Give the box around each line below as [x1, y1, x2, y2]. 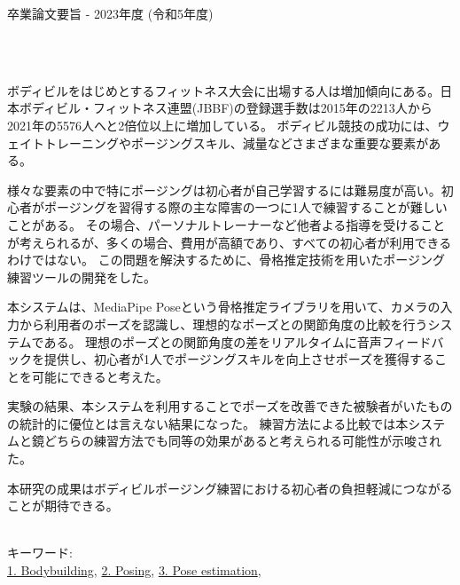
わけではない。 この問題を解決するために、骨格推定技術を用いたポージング [7, 250, 445, 269]
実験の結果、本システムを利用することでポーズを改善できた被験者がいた [7, 397, 428, 415]
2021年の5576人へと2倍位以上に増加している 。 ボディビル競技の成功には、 [7, 115, 438, 134]
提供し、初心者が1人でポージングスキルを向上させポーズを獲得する [43, 350, 435, 368]
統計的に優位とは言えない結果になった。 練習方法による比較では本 [19, 414, 409, 432]
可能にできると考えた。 [31, 367, 168, 385]
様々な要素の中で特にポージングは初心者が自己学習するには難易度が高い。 [7, 180, 441, 199]
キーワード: [7, 543, 73, 562]
